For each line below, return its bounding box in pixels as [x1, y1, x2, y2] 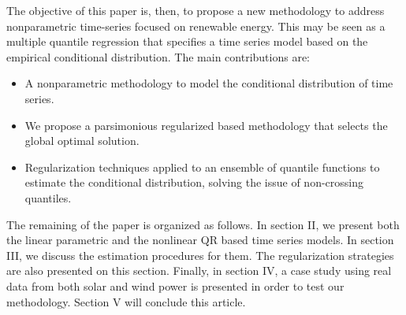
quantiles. [24, 189, 72, 206]
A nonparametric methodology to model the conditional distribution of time [24, 75, 393, 91]
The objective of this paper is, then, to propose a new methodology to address [6, 2, 385, 18]
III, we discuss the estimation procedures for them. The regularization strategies [6, 246, 394, 263]
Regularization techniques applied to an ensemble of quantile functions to [24, 158, 380, 175]
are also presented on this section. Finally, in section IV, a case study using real [6, 262, 392, 279]
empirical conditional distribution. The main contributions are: [6, 48, 310, 65]
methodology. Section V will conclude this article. [6, 293, 246, 309]
